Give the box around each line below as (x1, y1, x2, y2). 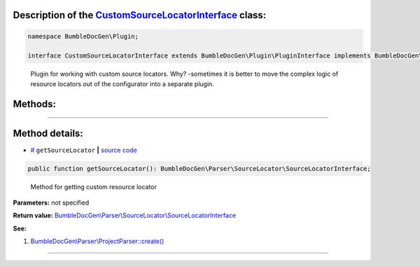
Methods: (13, 98, 56, 110)
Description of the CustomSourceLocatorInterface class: (13, 9, 267, 21)
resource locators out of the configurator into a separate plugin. (30, 79, 215, 88)
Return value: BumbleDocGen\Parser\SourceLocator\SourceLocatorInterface (13, 211, 237, 220)
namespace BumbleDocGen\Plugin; (27, 32, 139, 40)
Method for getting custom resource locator (30, 182, 157, 191)
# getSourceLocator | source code (30, 146, 138, 154)
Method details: (13, 127, 83, 139)
